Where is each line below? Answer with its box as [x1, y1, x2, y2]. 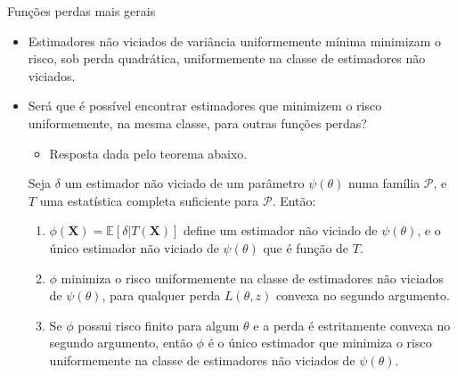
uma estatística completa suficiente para [39, 191, 259, 209]
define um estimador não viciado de [184, 221, 378, 240]
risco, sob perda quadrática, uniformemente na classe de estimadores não [28, 49, 426, 68]
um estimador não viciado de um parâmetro [64, 174, 305, 192]
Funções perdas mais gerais [7, 2, 156, 20]
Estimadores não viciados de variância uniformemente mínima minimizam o [28, 31, 442, 50]
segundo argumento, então [49, 333, 192, 352]
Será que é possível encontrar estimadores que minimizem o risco [28, 96, 382, 115]
